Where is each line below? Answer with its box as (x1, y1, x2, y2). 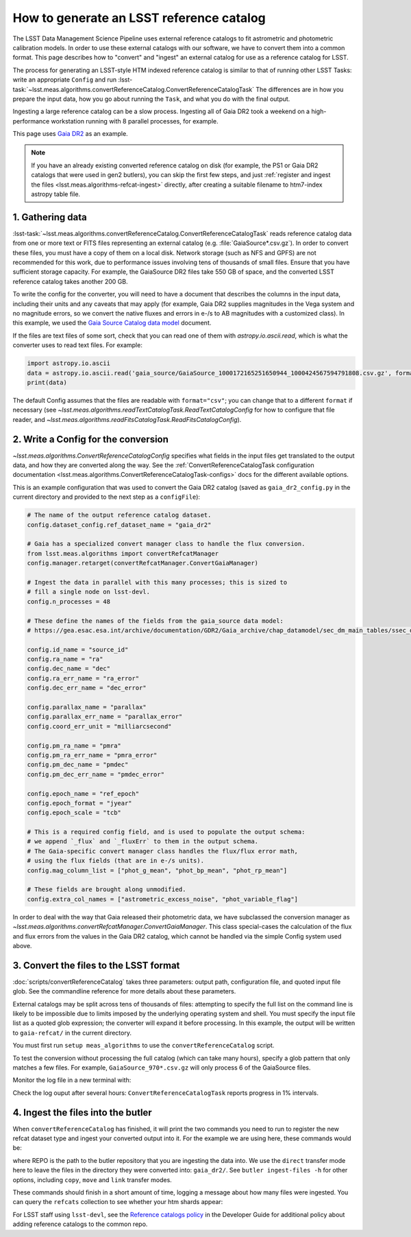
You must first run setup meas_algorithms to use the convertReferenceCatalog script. (12, 1041, 275, 1050)
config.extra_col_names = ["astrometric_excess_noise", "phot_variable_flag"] (27, 895, 298, 903)
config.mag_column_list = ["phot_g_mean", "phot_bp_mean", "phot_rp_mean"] (27, 867, 288, 874)
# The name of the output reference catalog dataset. (27, 511, 212, 519)
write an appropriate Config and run (12, 75, 117, 84)
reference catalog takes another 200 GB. (12, 277, 128, 285)
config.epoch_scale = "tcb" (27, 809, 121, 816)
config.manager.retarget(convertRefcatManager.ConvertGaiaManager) (27, 559, 259, 567)
